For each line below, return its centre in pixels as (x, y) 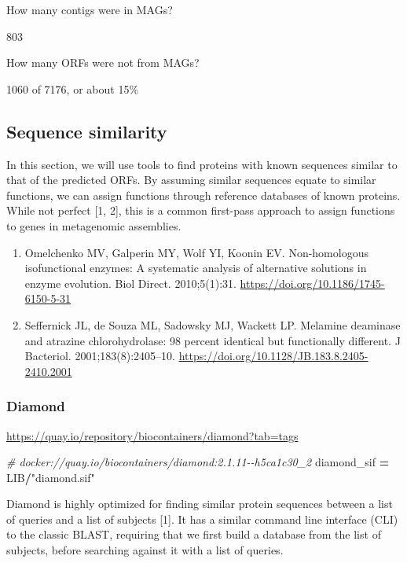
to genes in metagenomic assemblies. (94, 225)
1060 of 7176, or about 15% (73, 88)
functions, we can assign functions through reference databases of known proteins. (203, 195)
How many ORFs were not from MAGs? (103, 63)
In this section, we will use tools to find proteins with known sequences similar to (202, 164)
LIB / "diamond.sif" (51, 477)
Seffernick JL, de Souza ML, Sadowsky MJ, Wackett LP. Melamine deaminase (213, 324)
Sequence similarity (87, 131)
